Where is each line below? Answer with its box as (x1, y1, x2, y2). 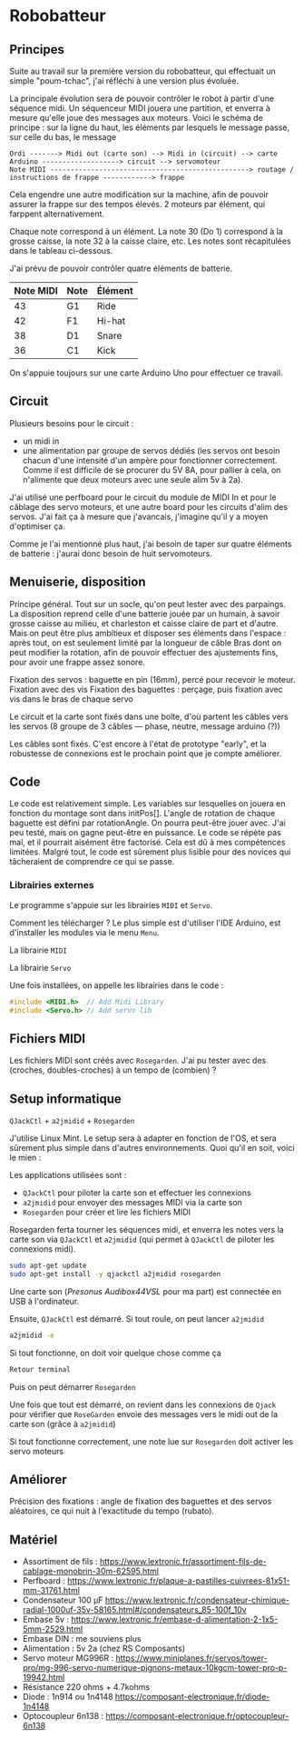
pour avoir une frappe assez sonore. (9, 656, 145, 667)
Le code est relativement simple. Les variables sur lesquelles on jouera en (9, 798, 286, 809)
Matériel (9, 1532, 58, 1547)
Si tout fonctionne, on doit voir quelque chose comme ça (9, 1347, 222, 1358)
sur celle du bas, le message (9, 132, 116, 142)
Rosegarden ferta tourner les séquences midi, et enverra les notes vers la (9, 1224, 284, 1235)
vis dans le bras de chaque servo (9, 693, 133, 705)
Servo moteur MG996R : (22, 1653, 114, 1664)
